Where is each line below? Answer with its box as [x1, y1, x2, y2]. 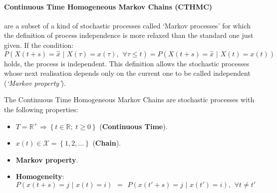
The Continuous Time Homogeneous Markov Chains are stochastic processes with [4, 94, 255, 105]
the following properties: [4, 104, 78, 114]
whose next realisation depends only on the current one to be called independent [4, 68, 251, 78]
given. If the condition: [4, 39, 74, 50]
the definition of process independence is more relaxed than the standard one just [4, 30, 254, 40]
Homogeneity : [15, 171, 64, 182]
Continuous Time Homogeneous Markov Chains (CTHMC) [4, 1, 213, 11]
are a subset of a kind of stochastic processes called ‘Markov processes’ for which [4, 20, 251, 30]
